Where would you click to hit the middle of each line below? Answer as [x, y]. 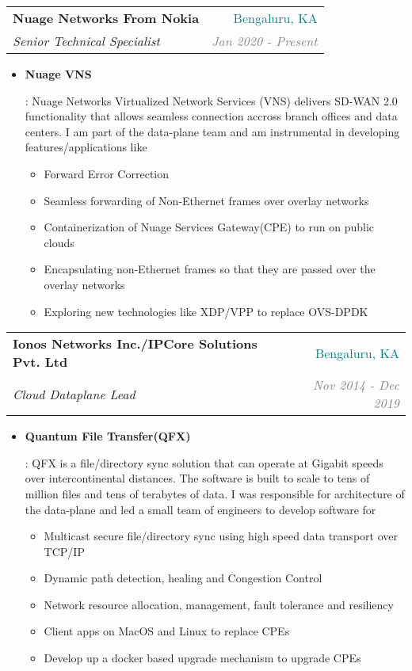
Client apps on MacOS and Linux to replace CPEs [167, 631]
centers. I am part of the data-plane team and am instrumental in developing [212, 131]
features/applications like [86, 147]
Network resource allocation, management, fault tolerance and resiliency [219, 604]
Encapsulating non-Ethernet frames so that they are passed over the [210, 269]
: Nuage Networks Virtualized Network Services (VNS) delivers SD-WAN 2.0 [211, 100]
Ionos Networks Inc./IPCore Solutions [135, 344]
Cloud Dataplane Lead [74, 394]
